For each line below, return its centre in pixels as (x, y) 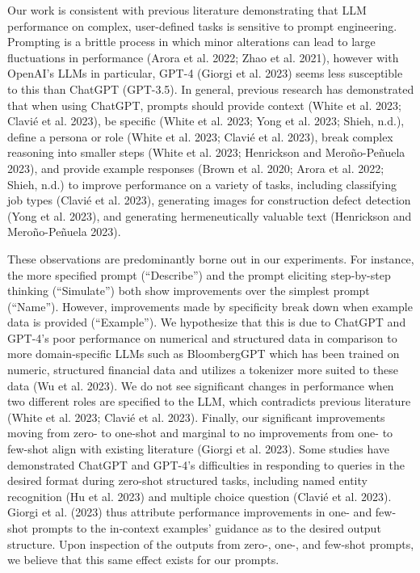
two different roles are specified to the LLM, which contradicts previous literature (209, 401)
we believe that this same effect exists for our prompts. (143, 560)
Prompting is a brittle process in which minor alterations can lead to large (191, 42)
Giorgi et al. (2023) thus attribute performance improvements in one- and (190, 512)
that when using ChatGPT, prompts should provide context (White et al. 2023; (204, 105)
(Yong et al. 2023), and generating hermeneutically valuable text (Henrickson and (210, 215)
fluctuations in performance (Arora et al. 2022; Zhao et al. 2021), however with (203, 57)
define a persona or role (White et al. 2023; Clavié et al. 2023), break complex (200, 136)
